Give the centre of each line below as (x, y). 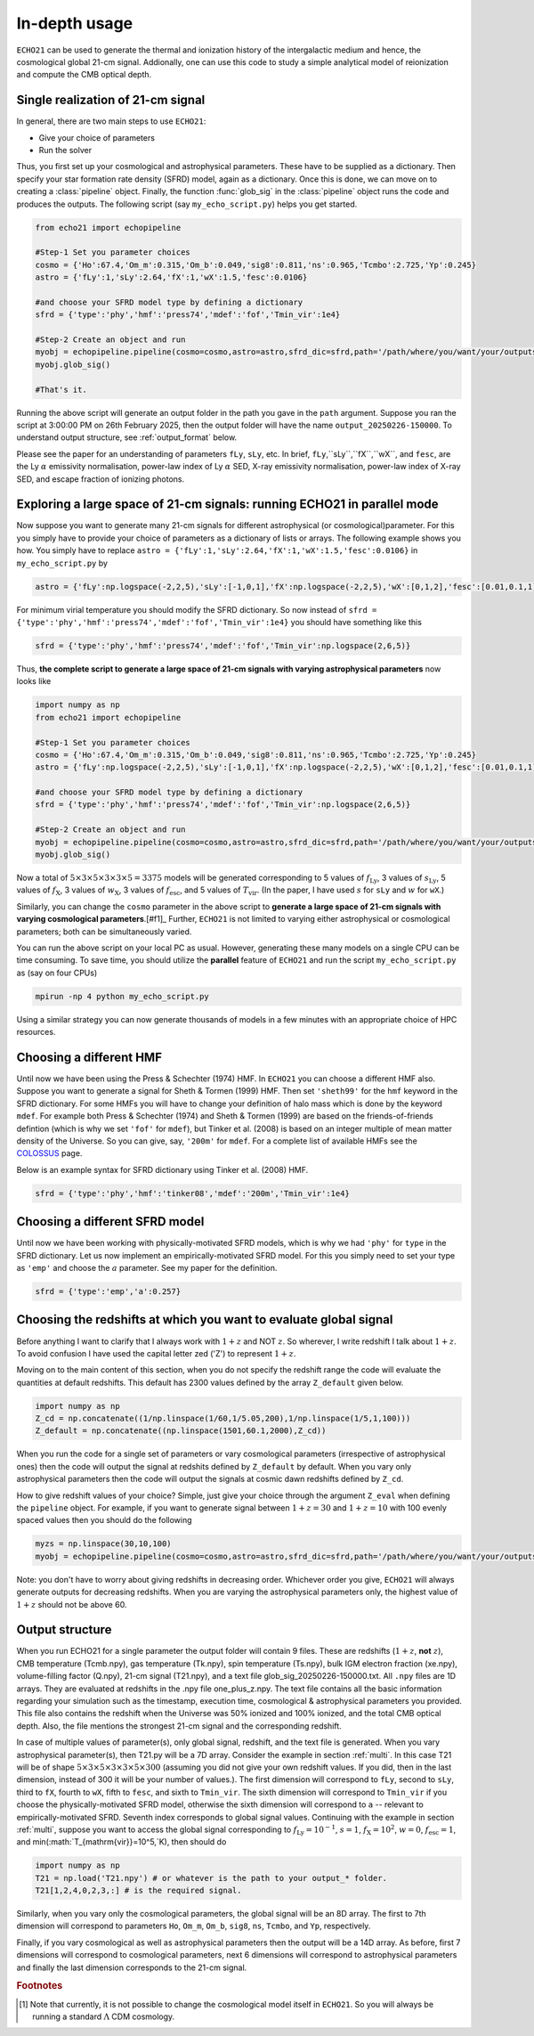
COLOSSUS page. (49, 1153)
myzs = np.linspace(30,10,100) (104, 1544)
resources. (36, 1032)
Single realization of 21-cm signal (111, 100)
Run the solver (65, 151)
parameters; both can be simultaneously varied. (104, 932)
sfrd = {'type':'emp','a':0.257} (108, 1292)
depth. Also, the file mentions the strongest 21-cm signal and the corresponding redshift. (179, 1726)
